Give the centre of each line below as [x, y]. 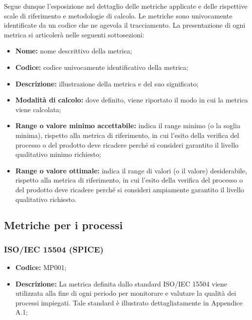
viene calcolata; [38, 109]
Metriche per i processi [63, 225]
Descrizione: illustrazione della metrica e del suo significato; [107, 83]
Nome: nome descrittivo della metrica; [74, 51]
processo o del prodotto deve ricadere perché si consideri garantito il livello [127, 144]
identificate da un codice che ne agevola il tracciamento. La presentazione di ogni [125, 25]
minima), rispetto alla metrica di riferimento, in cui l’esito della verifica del [127, 135]
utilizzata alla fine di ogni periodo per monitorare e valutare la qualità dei [126, 293]
